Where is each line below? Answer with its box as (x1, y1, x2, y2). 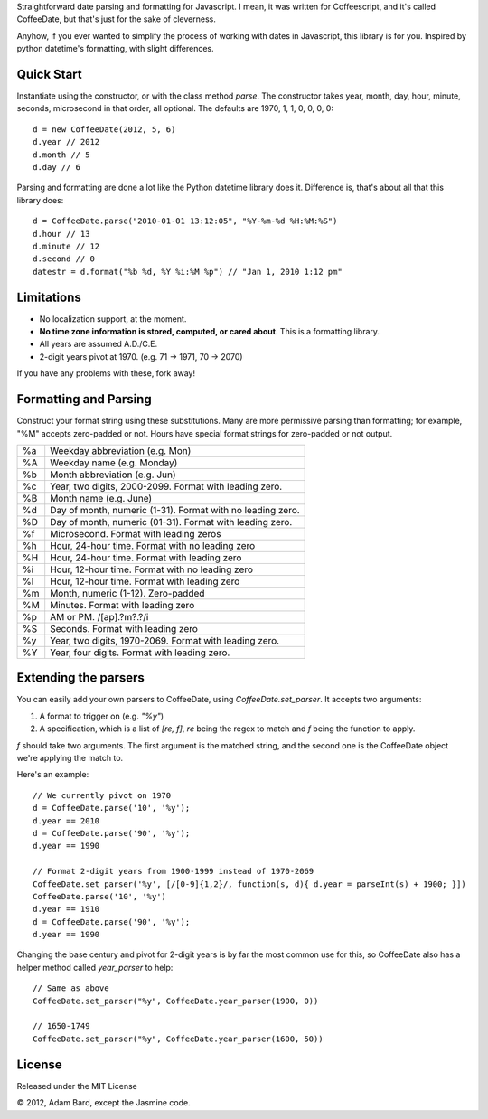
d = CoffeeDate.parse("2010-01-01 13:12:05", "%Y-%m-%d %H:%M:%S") (33, 216, 338, 226)
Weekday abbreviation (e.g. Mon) (50, 444, 192, 456)
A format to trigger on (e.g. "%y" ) (39, 710, 164, 721)
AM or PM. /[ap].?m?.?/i (50, 610, 149, 623)
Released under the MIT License (16, 1080, 137, 1091)
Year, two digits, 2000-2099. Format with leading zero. (50, 480, 283, 493)
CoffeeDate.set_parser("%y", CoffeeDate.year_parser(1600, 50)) (33, 1033, 324, 1044)
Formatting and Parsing (16, 391, 153, 407)
